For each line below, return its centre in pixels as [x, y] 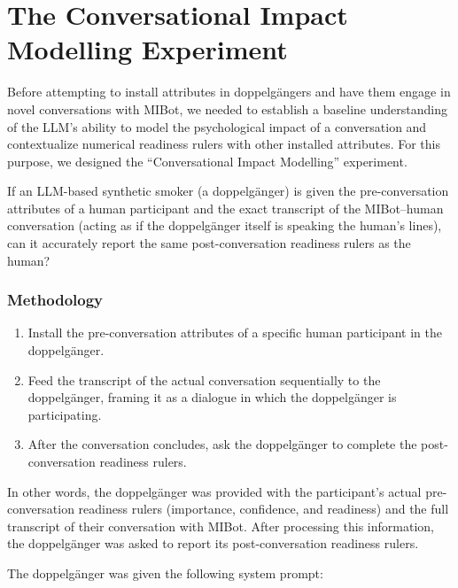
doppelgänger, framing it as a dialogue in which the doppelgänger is [212, 397]
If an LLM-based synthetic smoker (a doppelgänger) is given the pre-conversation [228, 191]
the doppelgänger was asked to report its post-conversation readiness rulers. [213, 543]
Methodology [55, 300]
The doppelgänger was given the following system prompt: [165, 573]
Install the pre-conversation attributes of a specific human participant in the [235, 333]
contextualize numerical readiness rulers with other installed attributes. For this [224, 144]
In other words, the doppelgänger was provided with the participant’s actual [214, 491]
